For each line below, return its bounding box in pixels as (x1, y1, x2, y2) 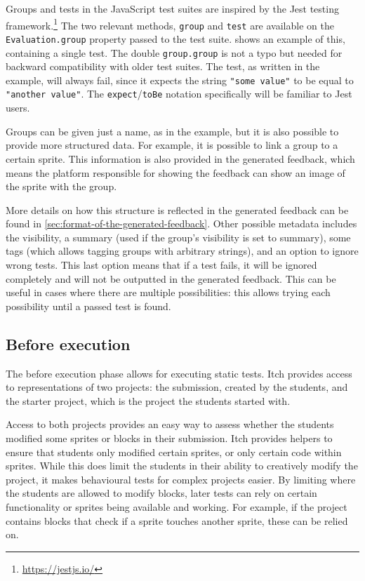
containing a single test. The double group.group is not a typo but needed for (6, 45, 343, 60)
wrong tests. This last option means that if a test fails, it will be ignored (6, 258, 317, 272)
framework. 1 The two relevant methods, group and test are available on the (6, 15, 334, 32)
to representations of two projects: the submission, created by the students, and (6, 380, 348, 394)
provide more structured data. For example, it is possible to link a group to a (6, 138, 338, 152)
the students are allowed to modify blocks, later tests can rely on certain (6, 486, 317, 500)
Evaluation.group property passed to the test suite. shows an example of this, (6, 31, 345, 46)
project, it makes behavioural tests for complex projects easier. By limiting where (6, 472, 356, 486)
